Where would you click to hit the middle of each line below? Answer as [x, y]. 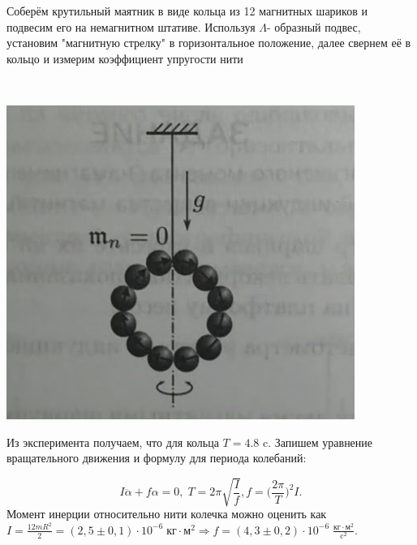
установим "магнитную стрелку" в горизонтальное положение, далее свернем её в [209, 43]
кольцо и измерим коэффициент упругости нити [125, 58]
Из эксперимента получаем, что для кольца [113, 442]
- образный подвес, [314, 26]
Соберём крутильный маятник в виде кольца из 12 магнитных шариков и [187, 11]
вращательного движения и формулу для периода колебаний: [157, 458]
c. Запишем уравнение [318, 442]
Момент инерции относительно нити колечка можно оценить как [167, 514]
